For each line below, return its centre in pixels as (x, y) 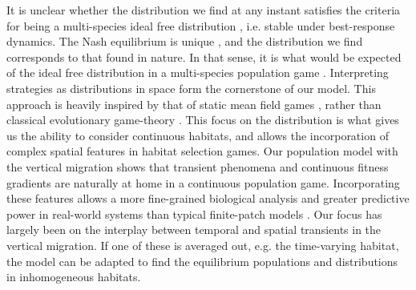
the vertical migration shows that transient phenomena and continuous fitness (198, 166)
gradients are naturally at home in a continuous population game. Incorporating (203, 182)
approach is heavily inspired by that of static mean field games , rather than (194, 104)
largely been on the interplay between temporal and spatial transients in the (194, 230)
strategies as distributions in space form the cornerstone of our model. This (191, 88)
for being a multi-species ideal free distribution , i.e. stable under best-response (201, 25)
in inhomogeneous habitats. (74, 277)
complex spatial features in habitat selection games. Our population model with (202, 151)
